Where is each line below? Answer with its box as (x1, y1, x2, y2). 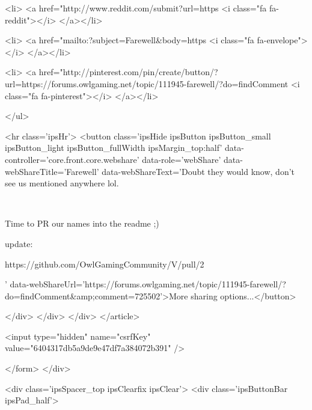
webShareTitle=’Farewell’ (5, 165, 99, 177)
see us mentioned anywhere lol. (5, 177, 119, 189)
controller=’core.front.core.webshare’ (5, 153, 139, 165)
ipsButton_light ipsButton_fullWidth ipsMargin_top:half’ (5, 141, 222, 154)
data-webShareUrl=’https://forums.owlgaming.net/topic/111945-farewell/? (10, 278, 286, 290)
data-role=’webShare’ (142, 153, 221, 165)
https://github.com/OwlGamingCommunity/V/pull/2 (5, 257, 204, 270)
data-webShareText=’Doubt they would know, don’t (102, 165, 295, 177)
